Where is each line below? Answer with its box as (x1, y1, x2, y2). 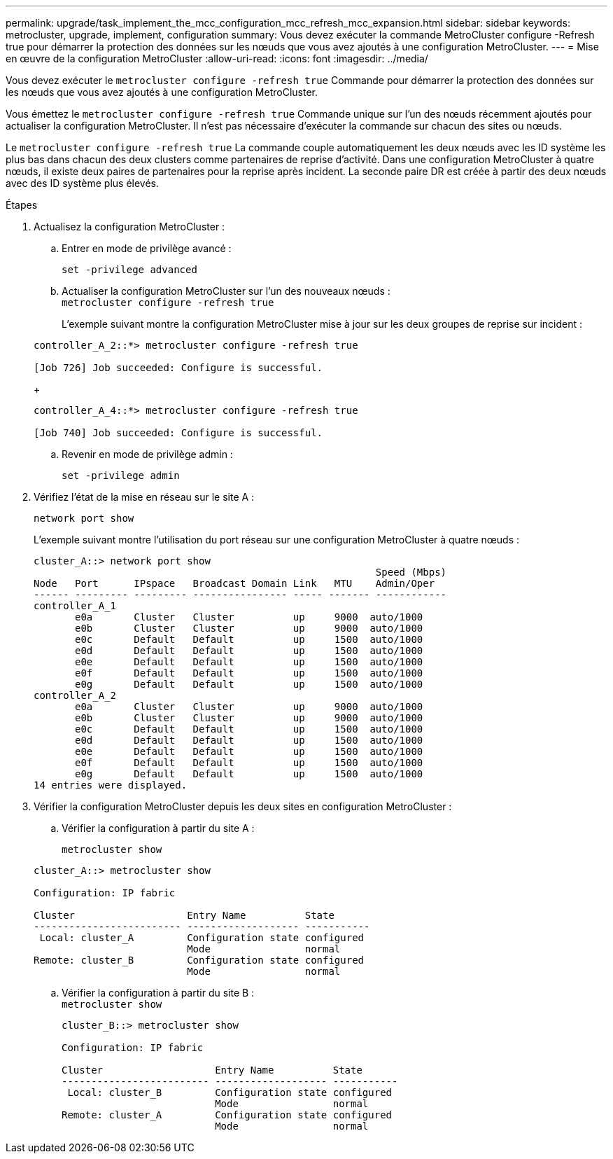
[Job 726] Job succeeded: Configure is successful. (34, 362, 323, 373)
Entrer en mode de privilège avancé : (62, 242, 232, 254)
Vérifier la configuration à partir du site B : (62, 987, 255, 999)
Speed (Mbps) (375, 567, 447, 578)
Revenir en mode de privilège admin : (62, 448, 233, 460)
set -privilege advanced (62, 264, 197, 275)
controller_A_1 (34, 600, 117, 611)
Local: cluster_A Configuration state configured (39, 932, 365, 943)
